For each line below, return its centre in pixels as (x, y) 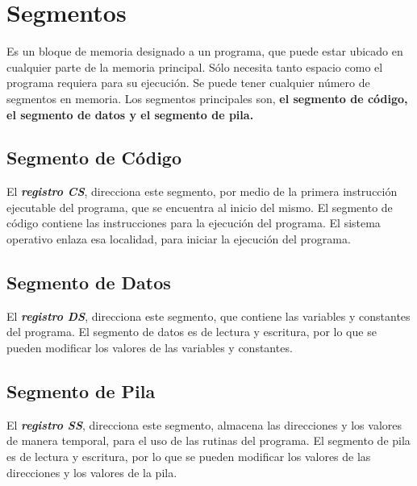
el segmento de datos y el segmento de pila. (130, 114)
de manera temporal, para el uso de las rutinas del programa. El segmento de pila (208, 440)
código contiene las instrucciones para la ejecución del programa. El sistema (194, 223)
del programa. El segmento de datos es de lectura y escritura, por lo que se (192, 332)
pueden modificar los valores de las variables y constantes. (150, 348)
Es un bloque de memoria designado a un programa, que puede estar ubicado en (205, 51)
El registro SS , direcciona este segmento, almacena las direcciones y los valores (204, 424)
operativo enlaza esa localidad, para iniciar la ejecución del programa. (179, 239)
